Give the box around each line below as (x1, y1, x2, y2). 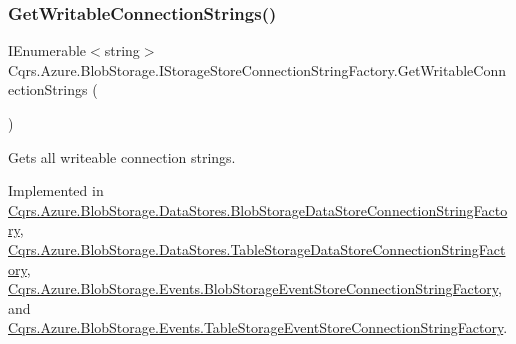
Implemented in (8, 180, 104, 201)
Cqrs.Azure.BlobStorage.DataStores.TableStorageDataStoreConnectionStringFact (8, 238, 506, 259)
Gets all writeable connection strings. (8, 146, 236, 167)
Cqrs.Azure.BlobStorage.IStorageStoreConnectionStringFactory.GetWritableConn (8, 59, 506, 80)
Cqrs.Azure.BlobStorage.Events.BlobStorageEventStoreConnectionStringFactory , (8, 278, 502, 299)
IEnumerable (8, 40, 87, 61)
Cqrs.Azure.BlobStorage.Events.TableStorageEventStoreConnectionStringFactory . (8, 317, 508, 338)
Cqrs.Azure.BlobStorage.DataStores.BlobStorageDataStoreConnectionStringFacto (8, 199, 508, 220)
